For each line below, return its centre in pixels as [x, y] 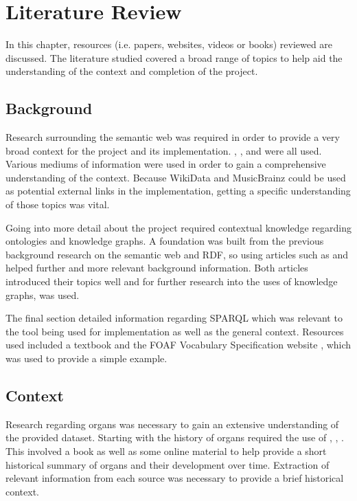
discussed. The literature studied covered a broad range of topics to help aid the [174, 57]
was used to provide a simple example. [87, 358]
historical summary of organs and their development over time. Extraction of [168, 464]
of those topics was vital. [58, 204]
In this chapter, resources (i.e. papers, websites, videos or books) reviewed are [169, 44]
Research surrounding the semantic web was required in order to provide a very [173, 137]
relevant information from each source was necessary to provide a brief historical [175, 478]
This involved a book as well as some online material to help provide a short [166, 451]
